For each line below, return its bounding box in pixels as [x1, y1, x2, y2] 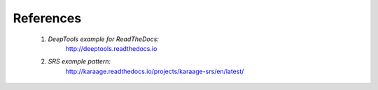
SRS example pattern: [48, 57, 111, 66]
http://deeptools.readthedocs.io [65, 44, 157, 52]
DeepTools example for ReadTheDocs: [48, 35, 159, 43]
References [13, 10, 82, 26]
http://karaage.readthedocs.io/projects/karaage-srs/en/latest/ [65, 67, 244, 75]
